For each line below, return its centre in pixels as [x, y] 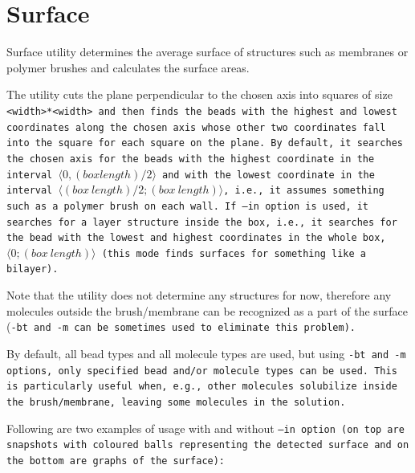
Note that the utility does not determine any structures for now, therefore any [199, 295]
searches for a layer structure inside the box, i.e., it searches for [202, 222]
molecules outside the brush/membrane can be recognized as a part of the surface [207, 310]
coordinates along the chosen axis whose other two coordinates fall [196, 127]
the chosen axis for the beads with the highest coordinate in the [191, 159]
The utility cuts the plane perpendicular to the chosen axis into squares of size [199, 94]
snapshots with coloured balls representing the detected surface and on [208, 445]
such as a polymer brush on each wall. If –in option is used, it [188, 206]
